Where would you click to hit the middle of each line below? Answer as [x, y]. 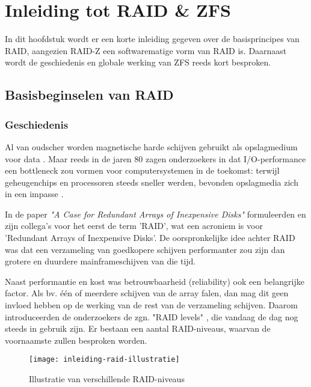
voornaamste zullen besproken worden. [76, 340]
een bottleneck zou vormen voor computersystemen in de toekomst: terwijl [142, 170]
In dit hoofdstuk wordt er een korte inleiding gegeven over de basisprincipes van [152, 39]
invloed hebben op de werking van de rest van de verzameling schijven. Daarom [151, 305]
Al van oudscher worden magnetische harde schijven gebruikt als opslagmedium [151, 146]
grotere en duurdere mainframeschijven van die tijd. [100, 261]
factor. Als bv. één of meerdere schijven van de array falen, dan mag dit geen [147, 293]
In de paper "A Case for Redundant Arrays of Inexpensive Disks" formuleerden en [155, 214]
